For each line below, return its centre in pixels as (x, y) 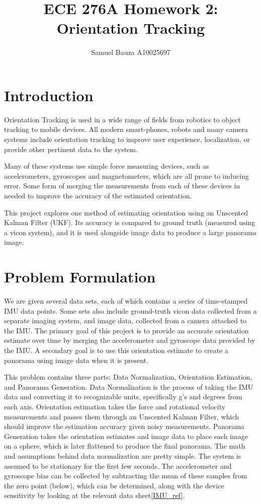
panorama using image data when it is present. (76, 360)
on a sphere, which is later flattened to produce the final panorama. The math (125, 446)
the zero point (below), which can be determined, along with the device (114, 485)
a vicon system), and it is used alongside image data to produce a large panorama (130, 232)
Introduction (49, 95)
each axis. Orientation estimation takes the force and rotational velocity (115, 407)
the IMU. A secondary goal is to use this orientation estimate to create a (116, 350)
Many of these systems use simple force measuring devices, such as (107, 166)
